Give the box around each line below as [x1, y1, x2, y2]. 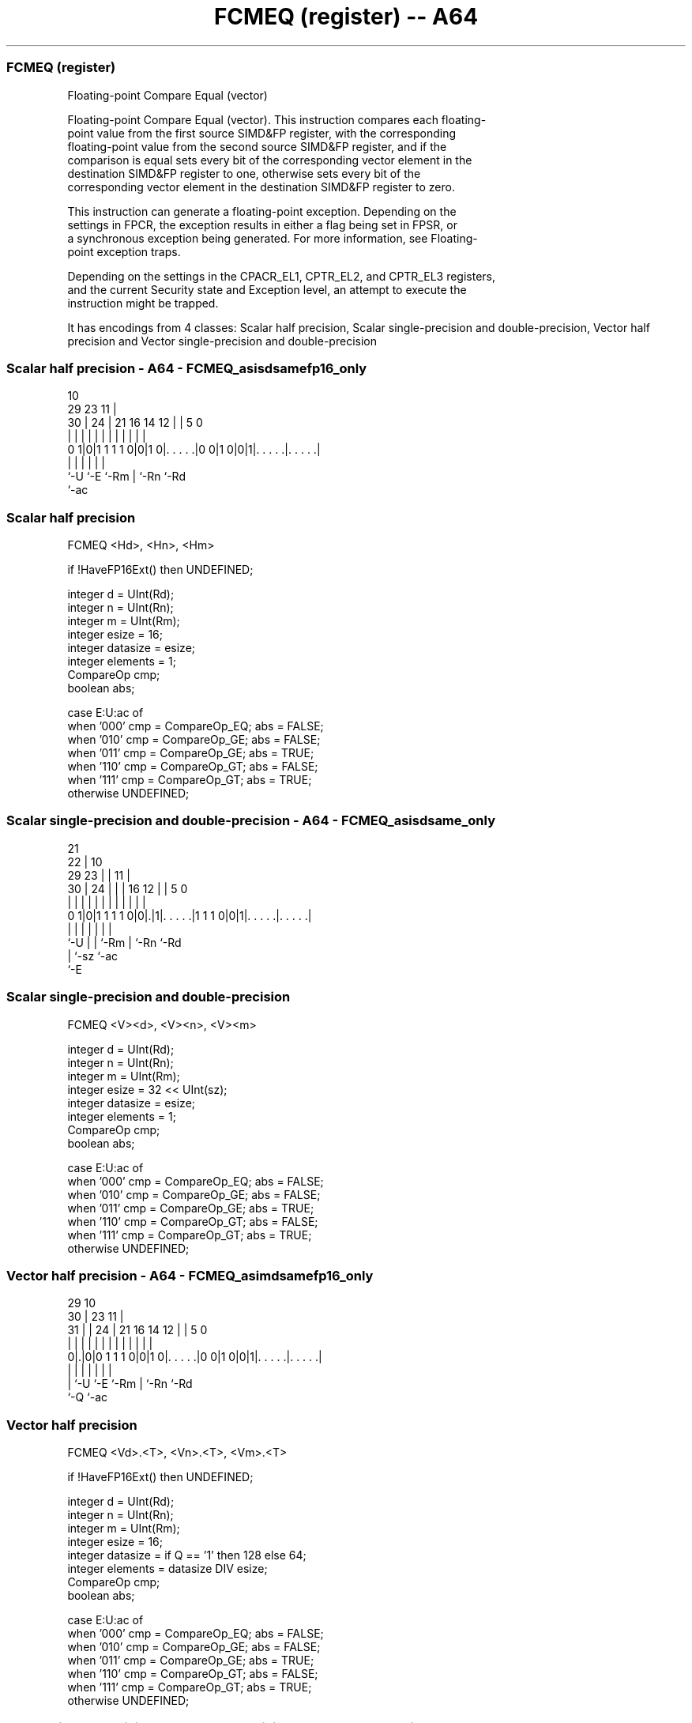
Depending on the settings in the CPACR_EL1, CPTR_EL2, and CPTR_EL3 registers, [67, 269, 496, 283]
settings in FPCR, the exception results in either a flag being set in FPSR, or [67, 217, 457, 232]
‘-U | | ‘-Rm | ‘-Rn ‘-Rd [67, 935, 182, 949]
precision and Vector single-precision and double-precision [67, 334, 377, 348]
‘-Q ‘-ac [67, 1390, 108, 1404]
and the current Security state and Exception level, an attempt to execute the [67, 282, 467, 296]
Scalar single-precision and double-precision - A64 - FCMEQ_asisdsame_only [6, 812, 496, 829]
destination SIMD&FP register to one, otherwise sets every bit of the [67, 166, 421, 180]
